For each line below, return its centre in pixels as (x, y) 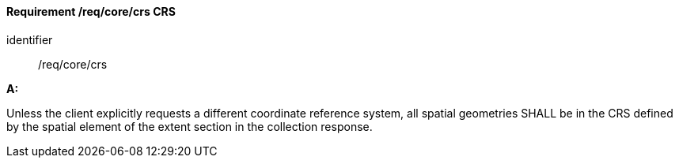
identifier (30, 39)
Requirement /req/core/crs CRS (91, 11)
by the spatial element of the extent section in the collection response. (190, 126)
